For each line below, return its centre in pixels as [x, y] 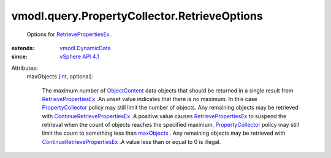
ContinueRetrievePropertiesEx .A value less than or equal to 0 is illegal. [131, 141]
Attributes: [25, 68]
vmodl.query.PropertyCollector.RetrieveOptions [137, 16]
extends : [23, 48]
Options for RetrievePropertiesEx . [70, 34]
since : [19, 57]
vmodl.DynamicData [85, 48]
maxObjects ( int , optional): [60, 77]
